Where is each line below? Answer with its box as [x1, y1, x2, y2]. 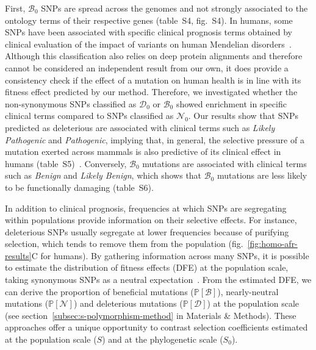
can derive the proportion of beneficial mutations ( [5, 285, 194, 298]
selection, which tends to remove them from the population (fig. [5, 237, 243, 250]
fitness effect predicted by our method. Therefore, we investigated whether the [5, 85, 298, 98]
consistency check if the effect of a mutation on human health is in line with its [5, 73, 301, 86]
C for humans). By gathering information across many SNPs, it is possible [31, 249, 309, 262]
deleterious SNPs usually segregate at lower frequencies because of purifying [5, 225, 289, 238]
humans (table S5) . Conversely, [5, 157, 127, 170]
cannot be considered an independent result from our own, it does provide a [5, 61, 289, 74]
